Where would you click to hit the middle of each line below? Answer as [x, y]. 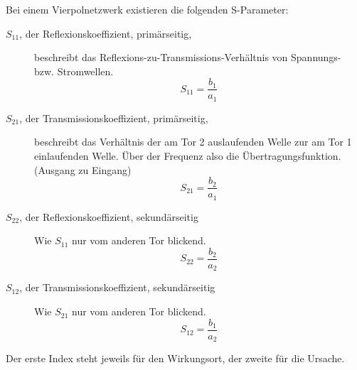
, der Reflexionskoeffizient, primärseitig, [106, 33]
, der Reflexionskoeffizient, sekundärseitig [109, 216]
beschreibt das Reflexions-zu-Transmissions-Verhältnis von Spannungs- [188, 57]
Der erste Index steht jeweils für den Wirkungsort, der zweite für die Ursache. [175, 358]
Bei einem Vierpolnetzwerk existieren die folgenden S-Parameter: [147, 9]
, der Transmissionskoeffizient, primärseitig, [114, 118]
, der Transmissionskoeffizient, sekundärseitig [117, 287]
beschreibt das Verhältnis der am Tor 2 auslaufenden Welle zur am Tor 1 [193, 142]
